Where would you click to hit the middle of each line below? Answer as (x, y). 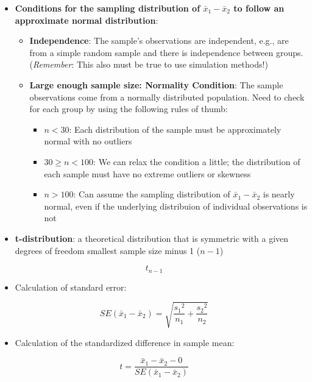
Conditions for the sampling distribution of (108, 8)
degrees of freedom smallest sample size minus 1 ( (108, 250)
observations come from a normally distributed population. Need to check (167, 97)
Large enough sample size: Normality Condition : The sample (156, 84)
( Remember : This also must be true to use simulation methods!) (149, 64)
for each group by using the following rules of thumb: (129, 109)
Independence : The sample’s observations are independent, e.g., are (159, 41)
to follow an (259, 8)
